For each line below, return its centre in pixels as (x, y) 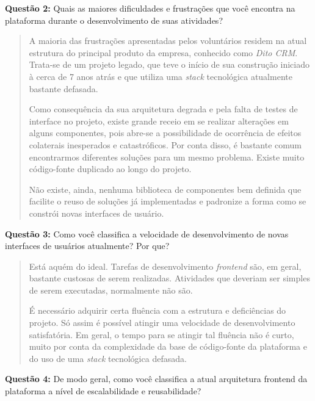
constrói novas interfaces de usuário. (96, 213)
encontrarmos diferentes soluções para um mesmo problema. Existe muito (167, 157)
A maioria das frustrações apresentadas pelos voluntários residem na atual (168, 41)
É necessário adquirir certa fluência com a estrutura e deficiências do (157, 310)
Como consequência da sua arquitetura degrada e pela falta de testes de (163, 109)
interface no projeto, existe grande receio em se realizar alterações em (159, 121)
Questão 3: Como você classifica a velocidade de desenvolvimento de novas (147, 233)
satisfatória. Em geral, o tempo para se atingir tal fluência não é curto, (161, 334)
